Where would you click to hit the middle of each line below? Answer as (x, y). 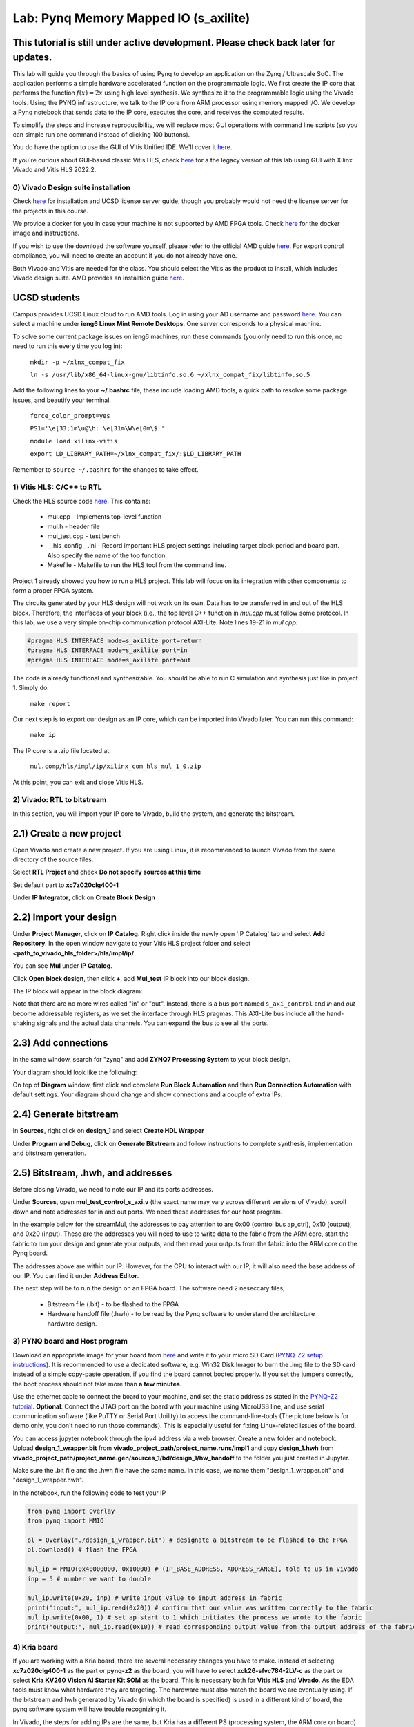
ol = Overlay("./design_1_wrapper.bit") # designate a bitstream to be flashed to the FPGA (187, 1540)
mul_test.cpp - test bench (84, 536)
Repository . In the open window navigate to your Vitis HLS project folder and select (132, 944)
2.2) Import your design (65, 917)
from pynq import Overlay (71, 1511)
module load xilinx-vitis (74, 441)
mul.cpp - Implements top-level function (105, 517)
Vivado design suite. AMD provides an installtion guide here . (98, 278)
